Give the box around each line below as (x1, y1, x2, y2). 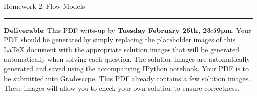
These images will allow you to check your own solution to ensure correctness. (4, 83, 240, 93)
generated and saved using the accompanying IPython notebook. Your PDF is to (4, 63, 249, 73)
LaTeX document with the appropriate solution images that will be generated (4, 44, 240, 54)
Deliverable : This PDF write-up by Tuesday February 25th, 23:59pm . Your (4, 25, 251, 35)
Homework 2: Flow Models (4, 1, 85, 11)
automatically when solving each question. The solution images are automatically (4, 54, 250, 64)
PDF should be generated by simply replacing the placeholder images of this (4, 34, 236, 45)
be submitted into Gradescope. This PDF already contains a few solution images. (4, 73, 251, 83)
